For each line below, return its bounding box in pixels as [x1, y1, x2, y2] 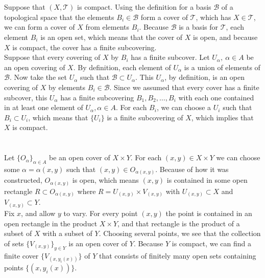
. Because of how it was [155, 163, 229, 174]
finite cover [4, 250, 39, 261]
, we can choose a [156, 102, 211, 113]
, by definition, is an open [164, 72, 245, 82]
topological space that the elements [4, 11, 114, 22]
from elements [85, 22, 130, 32]
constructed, [4, 175, 42, 185]
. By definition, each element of [73, 61, 171, 72]
